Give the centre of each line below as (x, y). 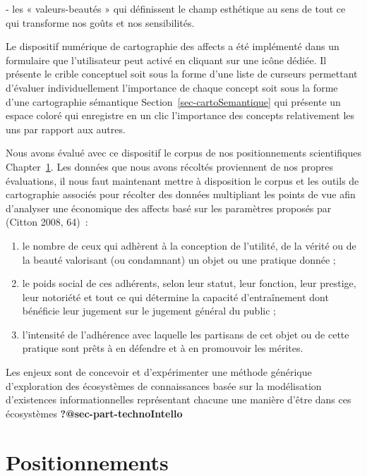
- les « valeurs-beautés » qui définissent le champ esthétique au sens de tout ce (176, 8)
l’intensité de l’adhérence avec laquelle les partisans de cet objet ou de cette (186, 334)
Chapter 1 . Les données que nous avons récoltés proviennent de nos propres (170, 166)
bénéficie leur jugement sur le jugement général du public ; (149, 311)
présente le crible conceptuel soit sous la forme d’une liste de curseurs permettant (182, 74)
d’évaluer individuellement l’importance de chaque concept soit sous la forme (172, 87)
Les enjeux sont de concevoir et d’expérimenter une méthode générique (159, 372)
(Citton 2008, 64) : (47, 222)
